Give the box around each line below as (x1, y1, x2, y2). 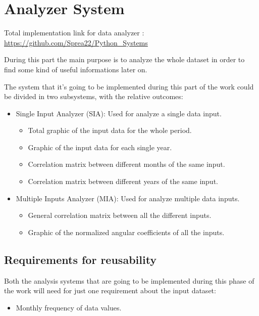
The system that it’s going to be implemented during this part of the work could (4, 81, 254, 92)
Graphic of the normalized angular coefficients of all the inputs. (28, 227, 225, 237)
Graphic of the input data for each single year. (28, 142, 172, 152)
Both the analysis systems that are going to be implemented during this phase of (4, 275, 254, 286)
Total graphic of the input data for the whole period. (28, 125, 192, 136)
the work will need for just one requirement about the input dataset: (4, 285, 216, 296)
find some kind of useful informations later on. (4, 64, 147, 74)
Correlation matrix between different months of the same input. (28, 159, 225, 169)
